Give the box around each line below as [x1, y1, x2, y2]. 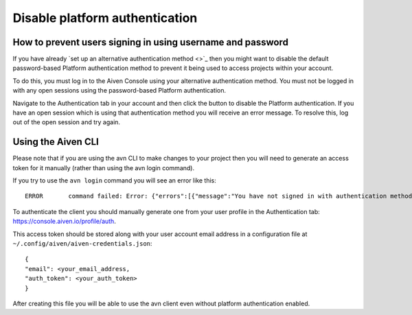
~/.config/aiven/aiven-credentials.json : [12, 240, 152, 248]
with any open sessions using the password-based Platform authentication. [12, 86, 227, 95]
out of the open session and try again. [12, 118, 120, 126]
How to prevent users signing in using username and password [12, 36, 288, 48]
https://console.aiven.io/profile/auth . [12, 217, 116, 226]
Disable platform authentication [12, 10, 198, 25]
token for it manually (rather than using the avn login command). [12, 163, 195, 172]
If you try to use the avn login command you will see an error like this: [12, 176, 216, 185]
